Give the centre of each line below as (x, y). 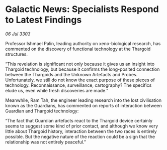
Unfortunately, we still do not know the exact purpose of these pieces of (80, 80)
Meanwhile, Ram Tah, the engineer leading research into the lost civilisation (83, 100)
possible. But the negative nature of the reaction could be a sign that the (80, 136)
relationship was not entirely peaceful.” (46, 142)
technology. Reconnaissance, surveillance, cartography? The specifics (78, 85)
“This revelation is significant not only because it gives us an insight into (80, 64)
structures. (16, 54)
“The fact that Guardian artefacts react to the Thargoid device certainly (79, 120)
